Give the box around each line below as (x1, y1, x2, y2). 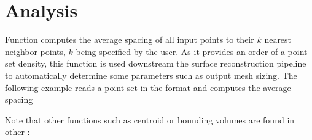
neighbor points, (5, 45, 66, 57)
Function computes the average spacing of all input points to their (5, 33, 254, 46)
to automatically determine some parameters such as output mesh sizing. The (5, 68, 297, 81)
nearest (264, 33, 292, 46)
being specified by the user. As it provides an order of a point (76, 45, 308, 57)
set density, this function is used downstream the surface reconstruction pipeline (5, 57, 306, 70)
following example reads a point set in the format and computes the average (5, 81, 291, 94)
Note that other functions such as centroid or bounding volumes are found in (5, 113, 295, 126)
